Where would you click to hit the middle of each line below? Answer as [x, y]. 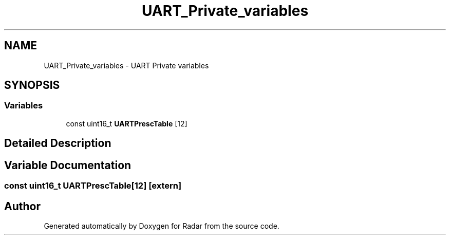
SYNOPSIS [32, 85]
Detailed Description [58, 143]
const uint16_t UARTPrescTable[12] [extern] [93, 186]
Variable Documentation [68, 165]
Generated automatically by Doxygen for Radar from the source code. [162, 226]
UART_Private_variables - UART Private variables [126, 65]
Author [22, 206]
